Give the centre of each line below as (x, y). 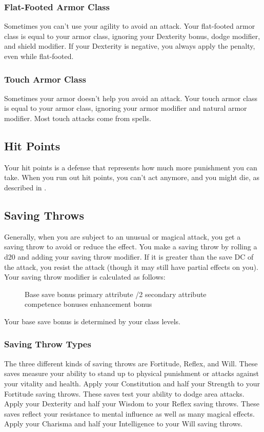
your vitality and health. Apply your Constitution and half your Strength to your (132, 383)
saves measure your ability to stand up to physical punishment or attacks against (131, 373)
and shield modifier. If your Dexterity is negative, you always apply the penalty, (130, 46)
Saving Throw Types (48, 344)
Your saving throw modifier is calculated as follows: (85, 277)
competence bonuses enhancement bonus (88, 304)
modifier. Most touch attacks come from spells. (78, 118)
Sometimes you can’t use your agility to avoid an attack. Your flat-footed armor (130, 26)
